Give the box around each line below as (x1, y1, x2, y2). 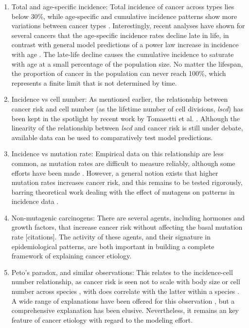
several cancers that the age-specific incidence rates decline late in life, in (11, 30, 229, 40)
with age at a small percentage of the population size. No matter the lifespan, (11, 58, 243, 69)
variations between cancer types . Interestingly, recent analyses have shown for (11, 20, 245, 31)
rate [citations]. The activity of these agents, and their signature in (11, 232, 211, 242)
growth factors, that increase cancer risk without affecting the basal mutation (11, 222, 243, 232)
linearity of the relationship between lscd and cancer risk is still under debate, (11, 123, 243, 133)
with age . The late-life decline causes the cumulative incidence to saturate (11, 49, 234, 59)
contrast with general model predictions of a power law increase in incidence (11, 39, 239, 50)
